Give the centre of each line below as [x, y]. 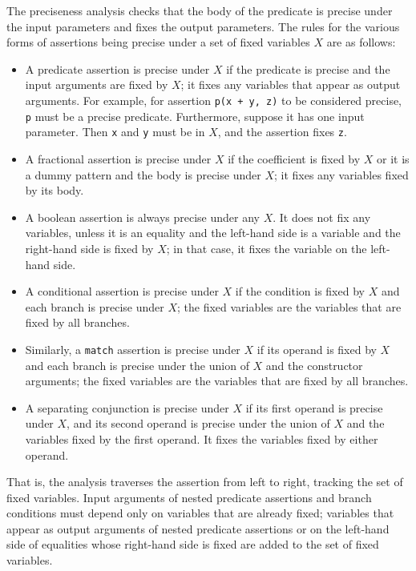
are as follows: [361, 42]
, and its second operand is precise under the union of [198, 423]
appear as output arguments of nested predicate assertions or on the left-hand [198, 528]
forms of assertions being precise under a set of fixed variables [158, 42]
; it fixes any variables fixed [341, 174]
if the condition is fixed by [300, 291]
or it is [393, 158]
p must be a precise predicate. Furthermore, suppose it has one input [195, 116]
